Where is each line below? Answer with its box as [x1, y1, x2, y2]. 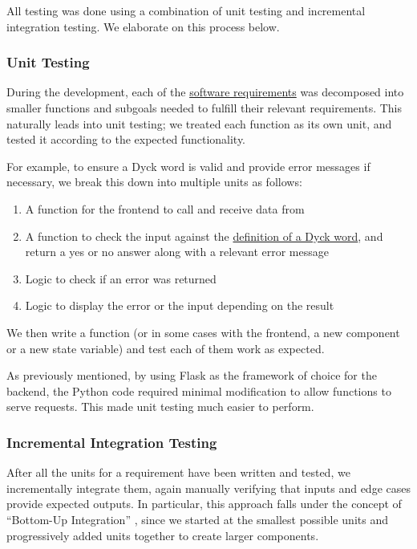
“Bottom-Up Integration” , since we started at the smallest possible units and [6, 510, 388, 527]
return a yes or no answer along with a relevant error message [25, 243, 329, 260]
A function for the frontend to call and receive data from [25, 200, 305, 217]
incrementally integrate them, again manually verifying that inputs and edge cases [6, 479, 411, 496]
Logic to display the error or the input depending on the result [25, 297, 334, 314]
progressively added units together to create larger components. [6, 527, 319, 543]
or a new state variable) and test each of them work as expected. [6, 340, 325, 356]
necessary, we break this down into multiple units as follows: [6, 173, 302, 190]
